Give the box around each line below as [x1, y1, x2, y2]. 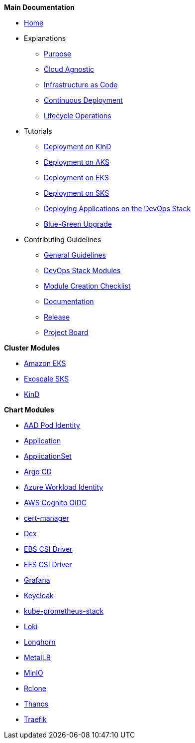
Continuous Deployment [44, 96, 123, 104]
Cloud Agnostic [44, 65, 95, 73]
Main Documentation [4, 3, 75, 11]
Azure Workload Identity [24, 483, 103, 491]
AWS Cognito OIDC [24, 498, 87, 507]
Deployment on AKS [44, 158, 109, 166]
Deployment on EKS [44, 173, 109, 182]
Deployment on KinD [44, 142, 111, 151]
